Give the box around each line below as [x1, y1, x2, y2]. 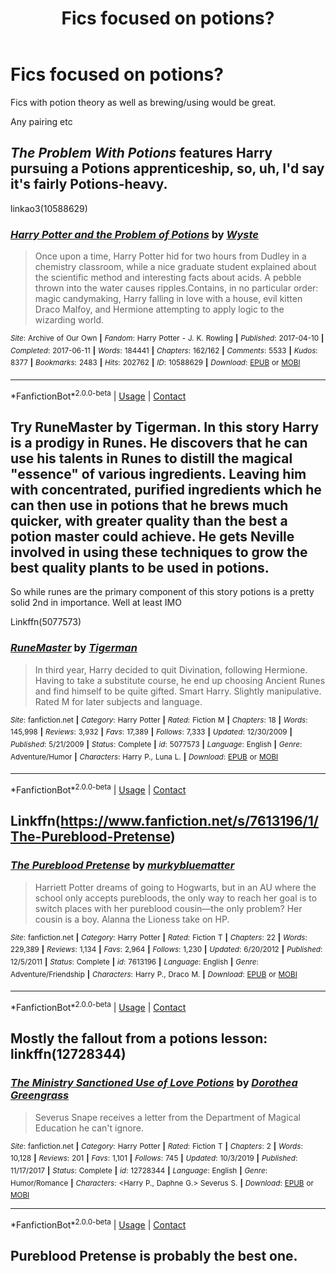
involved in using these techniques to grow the [10, 544, 308, 561]
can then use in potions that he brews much [10, 497, 289, 514]
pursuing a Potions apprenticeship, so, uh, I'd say [10, 160, 325, 177]
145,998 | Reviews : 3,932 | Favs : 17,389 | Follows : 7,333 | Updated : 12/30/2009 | [10, 727, 293, 737]
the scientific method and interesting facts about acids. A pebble [34, 272, 302, 284]
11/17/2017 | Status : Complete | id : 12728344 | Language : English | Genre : [10, 1166, 268, 1176]
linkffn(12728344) [10, 1046, 127, 1063]
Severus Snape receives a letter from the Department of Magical [34, 1111, 301, 1123]
